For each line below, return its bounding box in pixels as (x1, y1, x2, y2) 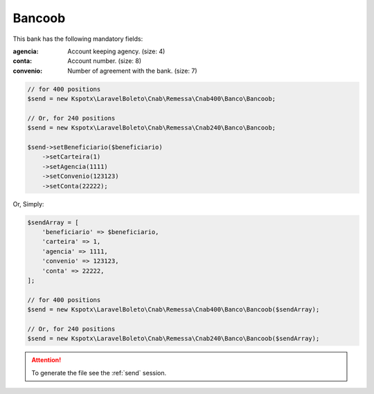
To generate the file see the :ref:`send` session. (31, 368, 167, 377)
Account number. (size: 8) (67, 57, 142, 65)
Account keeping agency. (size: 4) (67, 47, 166, 55)
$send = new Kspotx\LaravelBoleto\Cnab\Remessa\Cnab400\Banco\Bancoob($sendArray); (27, 305, 320, 314)
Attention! (31, 356, 62, 364)
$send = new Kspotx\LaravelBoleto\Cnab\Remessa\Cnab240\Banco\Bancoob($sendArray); (27, 334, 320, 343)
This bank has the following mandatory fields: (12, 35, 143, 43)
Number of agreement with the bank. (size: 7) (67, 66, 197, 75)
